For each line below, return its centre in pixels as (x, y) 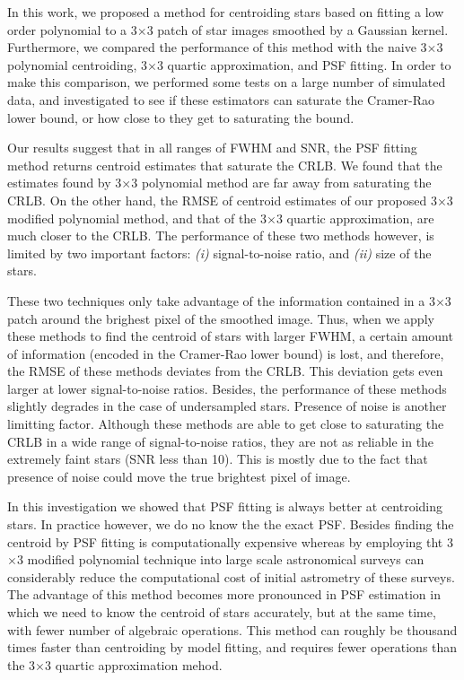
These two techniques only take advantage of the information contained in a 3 (221, 300)
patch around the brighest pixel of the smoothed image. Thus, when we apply (221, 318)
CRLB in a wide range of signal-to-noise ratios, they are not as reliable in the (221, 441)
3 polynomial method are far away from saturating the (281, 183)
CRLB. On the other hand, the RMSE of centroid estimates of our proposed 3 (222, 200)
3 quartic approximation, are (355, 218)
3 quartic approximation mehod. (134, 664)
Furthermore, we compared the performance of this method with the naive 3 (217, 47)
